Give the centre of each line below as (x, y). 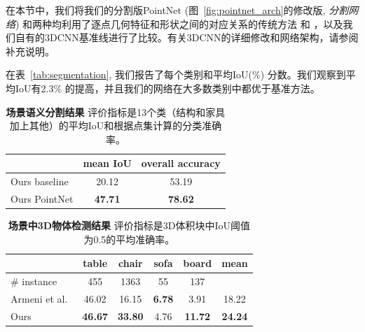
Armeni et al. (39, 298)
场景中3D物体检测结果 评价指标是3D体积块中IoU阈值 (129, 225)
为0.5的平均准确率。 (129, 239)
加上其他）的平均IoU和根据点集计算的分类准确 (116, 125)
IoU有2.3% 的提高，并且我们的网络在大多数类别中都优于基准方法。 (167, 88)
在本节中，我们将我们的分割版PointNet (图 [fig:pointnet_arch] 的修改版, (166, 10)
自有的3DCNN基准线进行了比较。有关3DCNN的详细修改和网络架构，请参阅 (187, 37)
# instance (34, 281)
